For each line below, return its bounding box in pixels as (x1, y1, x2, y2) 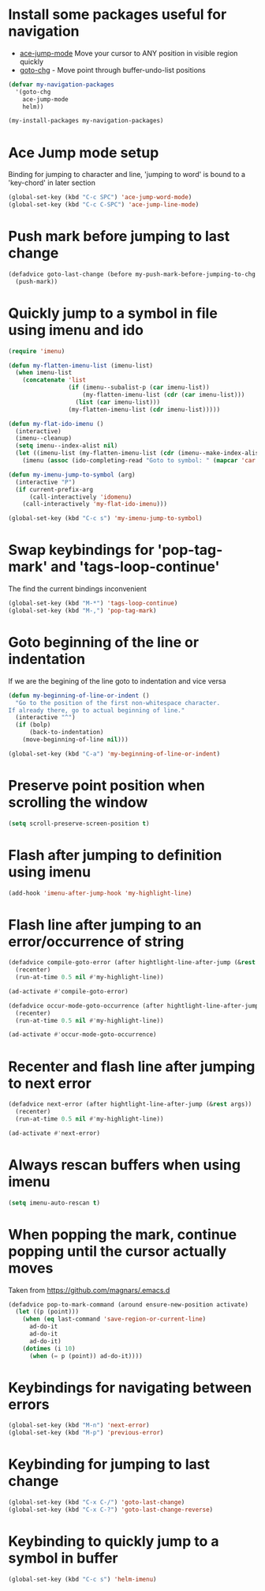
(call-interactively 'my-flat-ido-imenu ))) (22, 500, 168, 508)
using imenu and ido (8, 321, 144, 339)
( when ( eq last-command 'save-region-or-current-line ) (22, 1315, 207, 1323)
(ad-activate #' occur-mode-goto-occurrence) (8, 1031, 157, 1039)
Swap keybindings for (8, 541, 155, 559)
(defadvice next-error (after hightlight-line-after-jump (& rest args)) (8, 1100, 252, 1108)
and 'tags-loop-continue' (50, 558, 220, 576)
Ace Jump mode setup (8, 144, 159, 161)
